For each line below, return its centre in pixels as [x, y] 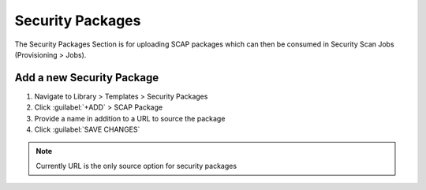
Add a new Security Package [87, 78]
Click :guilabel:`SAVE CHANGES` [87, 129]
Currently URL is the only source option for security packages [136, 166]
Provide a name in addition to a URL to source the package [130, 118]
